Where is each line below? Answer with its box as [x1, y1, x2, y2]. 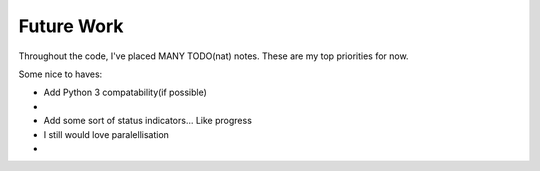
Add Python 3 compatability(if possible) [43, 86, 207, 99]
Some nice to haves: [18, 68, 103, 80]
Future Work [18, 15, 124, 37]
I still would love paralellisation [43, 128, 170, 140]
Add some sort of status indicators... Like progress [43, 115, 252, 127]
